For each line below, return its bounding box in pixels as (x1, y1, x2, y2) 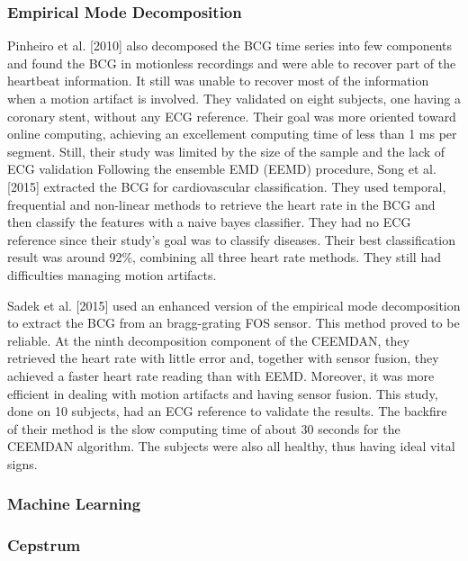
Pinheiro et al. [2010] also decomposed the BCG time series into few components (7, 36, 453, 55)
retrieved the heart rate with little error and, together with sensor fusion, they (7, 348, 439, 367)
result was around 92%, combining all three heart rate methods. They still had (7, 248, 441, 267)
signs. (7, 454, 38, 473)
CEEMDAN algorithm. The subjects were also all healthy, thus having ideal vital (7, 437, 455, 456)
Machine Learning (7, 493, 141, 515)
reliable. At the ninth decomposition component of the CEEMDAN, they (7, 330, 409, 349)
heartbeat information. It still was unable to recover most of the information (7, 71, 429, 90)
